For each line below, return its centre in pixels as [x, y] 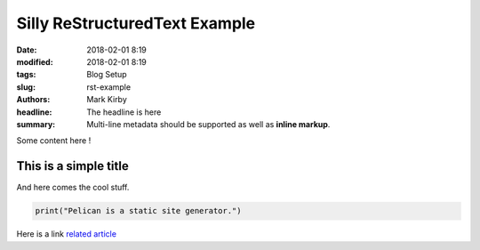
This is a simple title [72, 166]
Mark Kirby [107, 100]
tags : [26, 75]
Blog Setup [107, 75]
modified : [35, 61]
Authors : [33, 100]
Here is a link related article [67, 234]
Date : [27, 50]
